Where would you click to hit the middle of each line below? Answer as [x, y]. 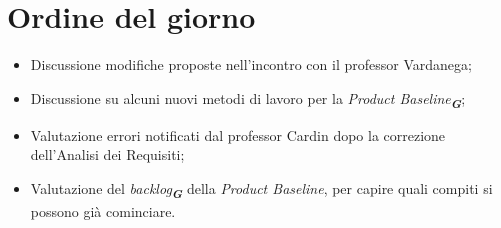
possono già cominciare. [103, 211]
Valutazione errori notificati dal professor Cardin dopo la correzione [238, 134]
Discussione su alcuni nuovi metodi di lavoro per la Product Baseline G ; [248, 99]
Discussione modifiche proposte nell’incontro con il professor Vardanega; [251, 64]
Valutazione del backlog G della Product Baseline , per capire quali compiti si [261, 190]
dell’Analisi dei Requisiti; [107, 154]
